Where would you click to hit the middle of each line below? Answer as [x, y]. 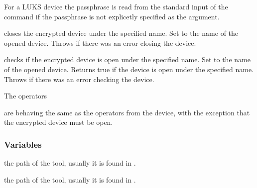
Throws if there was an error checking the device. [79, 79]
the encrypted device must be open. [59, 122]
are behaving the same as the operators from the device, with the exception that [127, 112]
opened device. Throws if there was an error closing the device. [100, 43]
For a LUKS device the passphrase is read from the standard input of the [116, 6]
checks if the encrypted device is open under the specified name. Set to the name [127, 59]
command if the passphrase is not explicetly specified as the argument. [112, 16]
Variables [23, 144]
